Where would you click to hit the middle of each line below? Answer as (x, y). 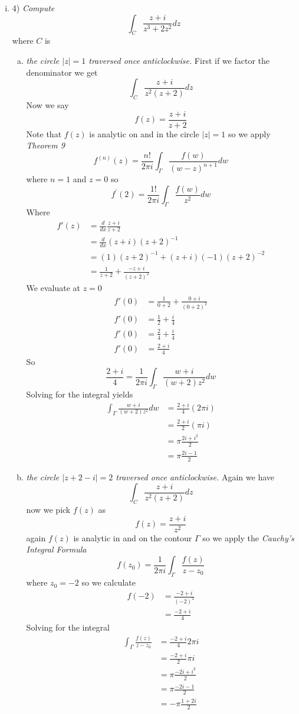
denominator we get (62, 72)
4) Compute (33, 8)
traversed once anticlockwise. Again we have (195, 476)
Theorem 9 (45, 145)
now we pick (48, 509)
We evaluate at (53, 287)
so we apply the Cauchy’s (248, 537)
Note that (44, 133)
